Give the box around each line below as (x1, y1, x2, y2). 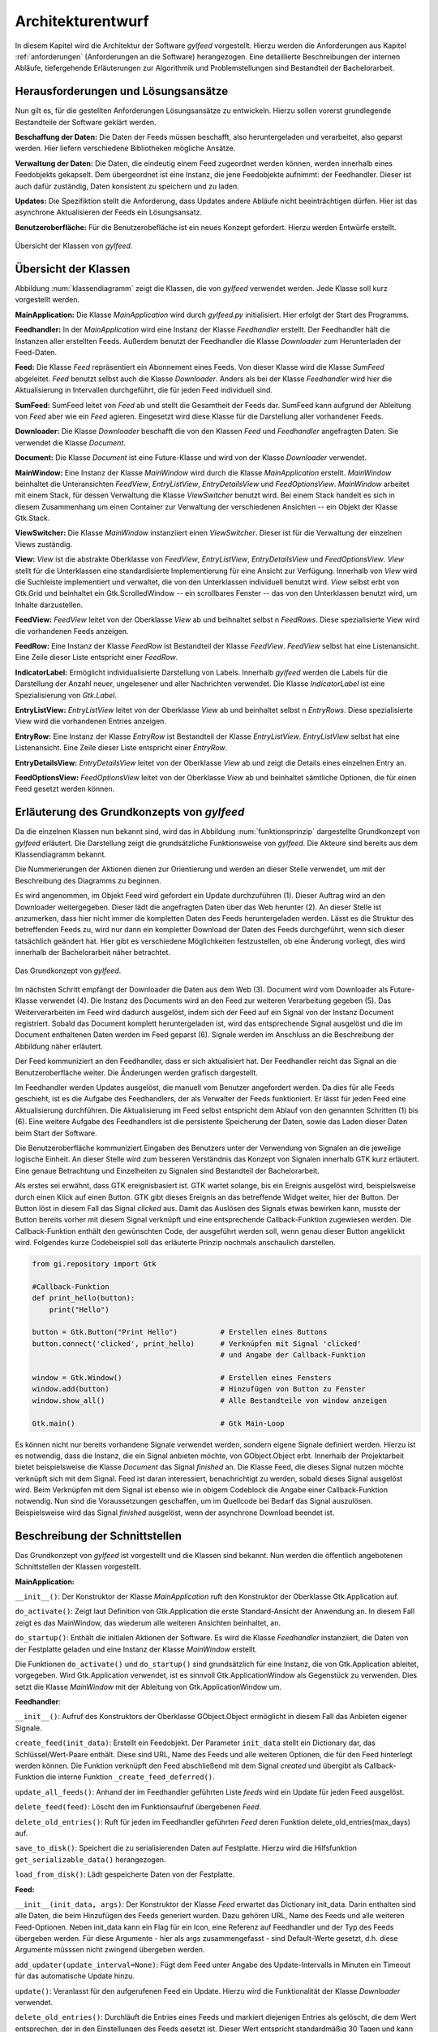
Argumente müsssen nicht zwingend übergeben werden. (15, 1945, 205, 1955)
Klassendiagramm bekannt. (15, 849, 107, 859)
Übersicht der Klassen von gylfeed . (15, 241, 133, 251)
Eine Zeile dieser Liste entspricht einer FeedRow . (15, 653, 178, 662)
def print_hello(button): (32, 1293, 135, 1303)
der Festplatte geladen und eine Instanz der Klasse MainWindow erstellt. (15, 1644, 257, 1654)
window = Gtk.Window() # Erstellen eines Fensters (32, 1373, 332, 1382)
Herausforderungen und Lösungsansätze (15, 85, 229, 98)
